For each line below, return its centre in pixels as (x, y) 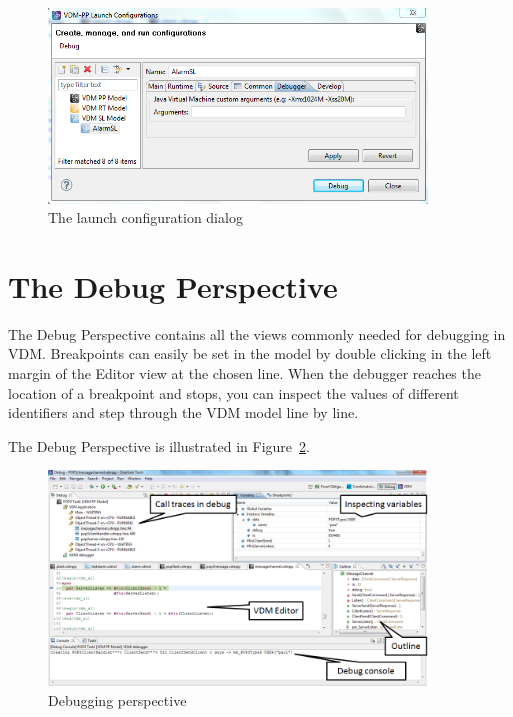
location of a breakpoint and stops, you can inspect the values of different (233, 392)
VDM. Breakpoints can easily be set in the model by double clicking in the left (250, 353)
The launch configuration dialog (145, 217)
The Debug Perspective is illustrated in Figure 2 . (159, 445)
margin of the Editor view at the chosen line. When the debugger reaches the (244, 373)
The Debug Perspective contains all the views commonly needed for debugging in (257, 333)
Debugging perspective (117, 700)
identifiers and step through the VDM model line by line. (183, 412)
